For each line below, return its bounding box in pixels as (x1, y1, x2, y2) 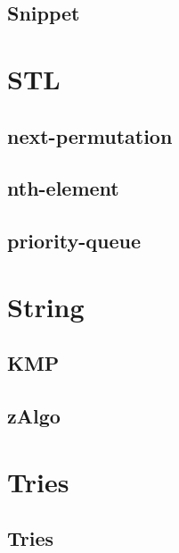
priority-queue (7, 227, 142, 255)
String (7, 288, 85, 324)
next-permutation (7, 121, 173, 149)
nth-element (7, 174, 119, 202)
